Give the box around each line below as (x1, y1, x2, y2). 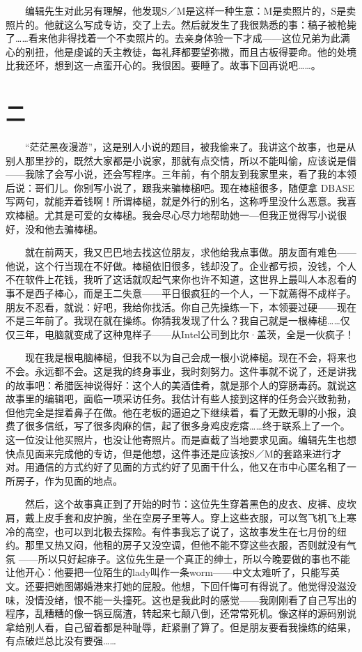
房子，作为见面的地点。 (15, 473, 123, 487)
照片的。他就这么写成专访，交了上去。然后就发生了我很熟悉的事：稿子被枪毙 (6, 17, 356, 31)
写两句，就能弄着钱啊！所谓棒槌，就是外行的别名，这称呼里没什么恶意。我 (6, 194, 347, 209)
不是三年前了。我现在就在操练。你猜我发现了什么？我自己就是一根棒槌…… (6, 313, 340, 328)
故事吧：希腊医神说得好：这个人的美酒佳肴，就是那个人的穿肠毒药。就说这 (15, 377, 356, 392)
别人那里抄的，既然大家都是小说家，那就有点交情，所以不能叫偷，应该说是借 (6, 153, 356, 167)
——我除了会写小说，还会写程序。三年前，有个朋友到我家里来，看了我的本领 (6, 167, 356, 181)
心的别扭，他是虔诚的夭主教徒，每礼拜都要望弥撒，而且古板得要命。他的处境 (6, 44, 356, 59)
